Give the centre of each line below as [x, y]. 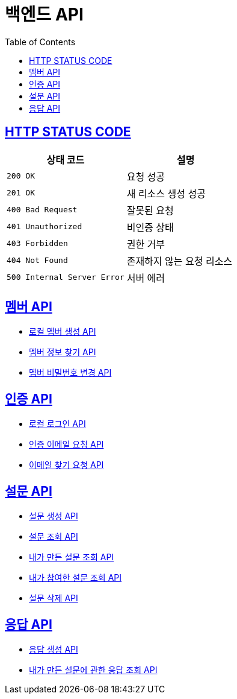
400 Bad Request [42, 210]
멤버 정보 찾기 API [63, 352]
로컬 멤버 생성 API [63, 332]
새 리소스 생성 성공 [166, 193]
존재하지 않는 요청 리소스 [180, 261]
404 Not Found [37, 261]
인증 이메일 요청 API [66, 444]
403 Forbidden [37, 244]
